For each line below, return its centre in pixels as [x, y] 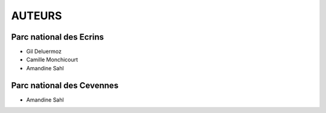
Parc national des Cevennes [65, 85]
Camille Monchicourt [52, 60]
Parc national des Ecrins [58, 37]
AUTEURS [37, 16]
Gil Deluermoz [44, 52]
